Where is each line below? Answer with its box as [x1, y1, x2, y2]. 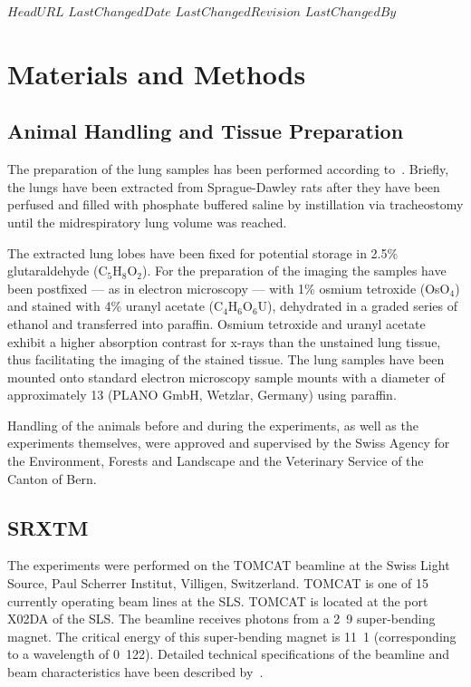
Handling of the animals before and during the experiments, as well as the [7, 415, 418, 434]
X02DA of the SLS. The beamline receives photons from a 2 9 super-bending [7, 609, 436, 628]
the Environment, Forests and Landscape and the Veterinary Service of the [7, 451, 424, 470]
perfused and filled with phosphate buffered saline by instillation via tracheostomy [7, 195, 464, 214]
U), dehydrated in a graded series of [257, 296, 457, 315]
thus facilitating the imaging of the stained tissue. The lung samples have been [7, 350, 445, 369]
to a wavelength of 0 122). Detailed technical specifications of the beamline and [7, 644, 449, 663]
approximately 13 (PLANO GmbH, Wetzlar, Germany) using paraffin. [7, 385, 397, 404]
